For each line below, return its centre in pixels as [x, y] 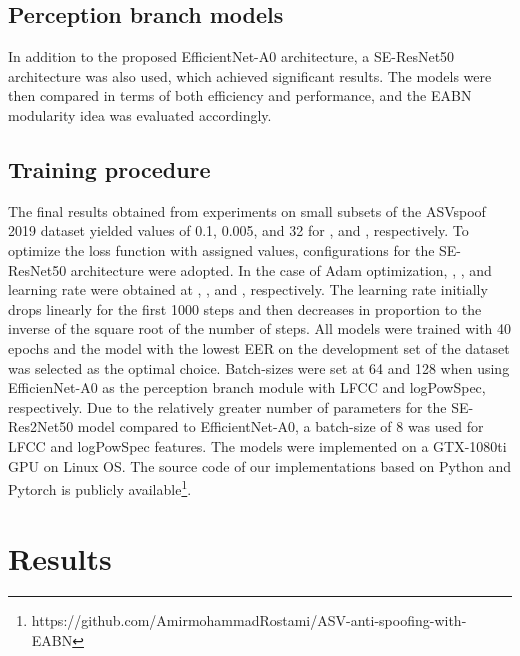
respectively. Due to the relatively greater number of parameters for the [227, 406]
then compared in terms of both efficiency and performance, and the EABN [240, 95]
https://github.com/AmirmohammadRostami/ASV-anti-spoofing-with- [249, 620]
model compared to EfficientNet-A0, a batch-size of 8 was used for [280, 426]
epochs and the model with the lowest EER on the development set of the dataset [259, 347]
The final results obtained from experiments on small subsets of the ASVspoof [247, 210]
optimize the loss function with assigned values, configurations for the [221, 249]
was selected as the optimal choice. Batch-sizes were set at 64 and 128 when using [259, 367]
